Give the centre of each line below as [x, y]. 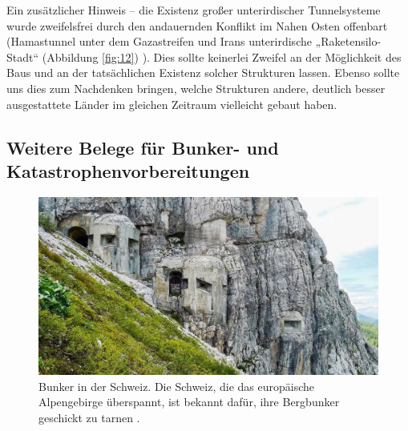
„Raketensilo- [348, 41]
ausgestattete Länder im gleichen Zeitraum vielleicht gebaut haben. [172, 104]
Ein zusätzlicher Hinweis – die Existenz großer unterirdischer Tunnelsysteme [194, 10]
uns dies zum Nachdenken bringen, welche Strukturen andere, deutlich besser [196, 88]
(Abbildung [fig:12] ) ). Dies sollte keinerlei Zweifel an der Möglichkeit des [222, 56]
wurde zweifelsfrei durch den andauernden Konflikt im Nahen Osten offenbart [197, 25]
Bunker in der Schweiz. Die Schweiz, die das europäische [177, 386]
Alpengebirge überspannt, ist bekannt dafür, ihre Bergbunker [189, 402]
